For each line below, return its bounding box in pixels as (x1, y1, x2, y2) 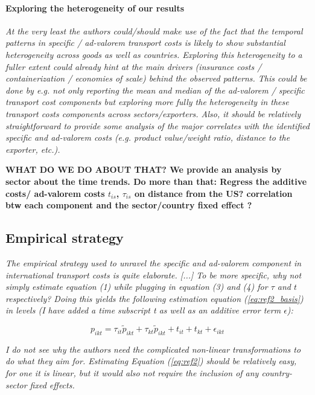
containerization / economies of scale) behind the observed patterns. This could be (5, 72, 307, 85)
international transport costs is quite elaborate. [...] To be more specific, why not (5, 268, 302, 281)
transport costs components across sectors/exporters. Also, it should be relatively (5, 107, 301, 120)
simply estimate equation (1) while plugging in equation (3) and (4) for (5, 280, 268, 293)
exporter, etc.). (5, 143, 60, 155)
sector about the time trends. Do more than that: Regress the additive (5, 175, 307, 187)
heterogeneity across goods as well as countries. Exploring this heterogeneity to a (5, 48, 302, 60)
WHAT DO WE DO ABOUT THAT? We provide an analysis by (5, 163, 282, 176)
